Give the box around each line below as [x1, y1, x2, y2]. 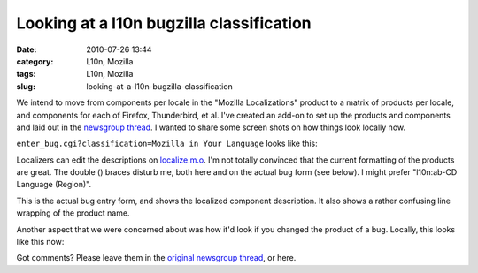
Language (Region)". [16, 179, 92, 190]
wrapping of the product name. [16, 208, 130, 218]
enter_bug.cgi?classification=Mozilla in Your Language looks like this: [16, 138, 318, 149]
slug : [16, 80, 35, 92]
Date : [16, 44, 37, 55]
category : [16, 56, 54, 66]
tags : [16, 69, 36, 80]
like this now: [16, 237, 65, 247]
